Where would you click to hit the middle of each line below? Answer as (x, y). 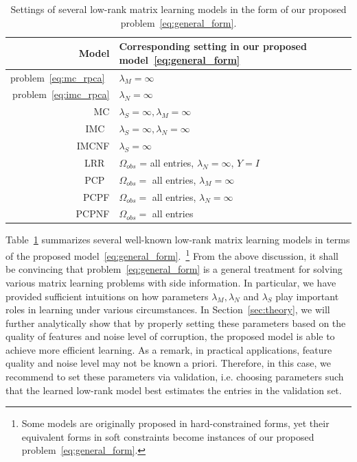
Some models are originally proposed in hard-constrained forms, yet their (175, 423)
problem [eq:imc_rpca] (61, 94)
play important (307, 296)
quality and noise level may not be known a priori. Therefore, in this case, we (169, 363)
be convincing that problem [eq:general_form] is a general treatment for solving (174, 269)
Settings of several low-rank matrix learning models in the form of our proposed (178, 9)
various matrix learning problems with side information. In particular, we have (171, 282)
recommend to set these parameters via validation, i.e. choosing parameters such (175, 377)
